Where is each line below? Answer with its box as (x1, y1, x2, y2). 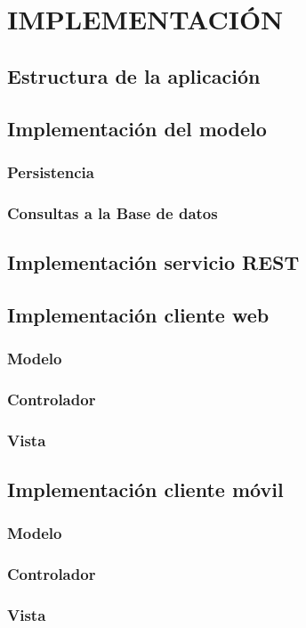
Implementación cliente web (7, 300, 270, 328)
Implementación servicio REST (7, 249, 300, 276)
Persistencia (7, 160, 94, 183)
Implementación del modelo (7, 114, 267, 142)
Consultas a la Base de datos (7, 201, 218, 224)
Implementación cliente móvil (7, 476, 284, 503)
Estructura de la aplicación (7, 61, 261, 89)
